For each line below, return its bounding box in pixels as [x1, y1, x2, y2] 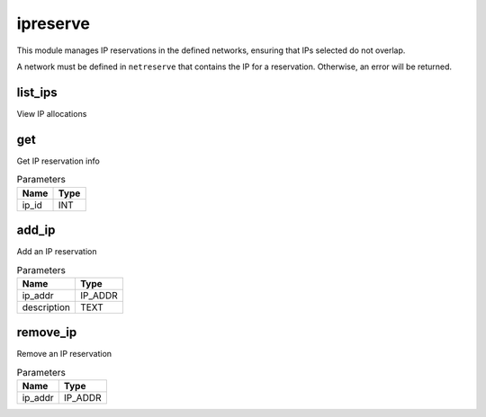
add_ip [16, 222, 56, 237]
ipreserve [16, 13, 90, 33]
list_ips [16, 84, 58, 100]
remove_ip [16, 324, 77, 341]
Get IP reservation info [16, 155, 101, 166]
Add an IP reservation [16, 246, 97, 257]
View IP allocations [16, 108, 87, 119]
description [22, 301, 71, 314]
